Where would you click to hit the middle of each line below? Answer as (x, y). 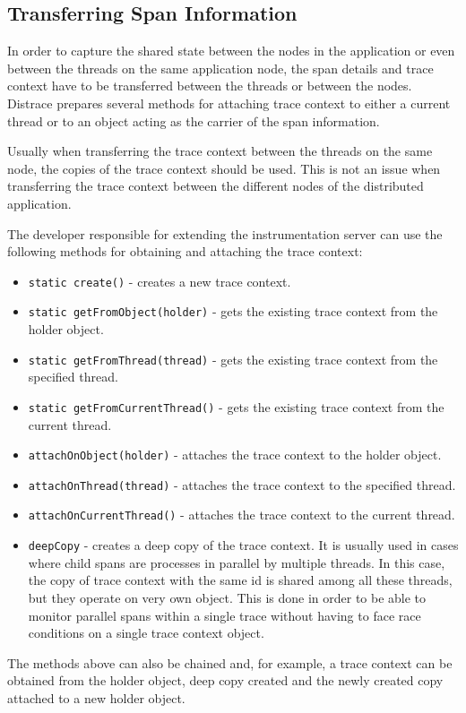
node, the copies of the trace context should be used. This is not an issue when (224, 168)
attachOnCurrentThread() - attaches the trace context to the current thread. (242, 515)
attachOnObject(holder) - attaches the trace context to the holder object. (235, 455)
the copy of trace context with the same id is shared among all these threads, (240, 580)
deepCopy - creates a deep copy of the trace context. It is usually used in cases (243, 545)
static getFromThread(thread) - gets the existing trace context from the (233, 359)
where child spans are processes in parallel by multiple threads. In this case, (237, 562)
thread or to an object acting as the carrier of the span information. (194, 120)
